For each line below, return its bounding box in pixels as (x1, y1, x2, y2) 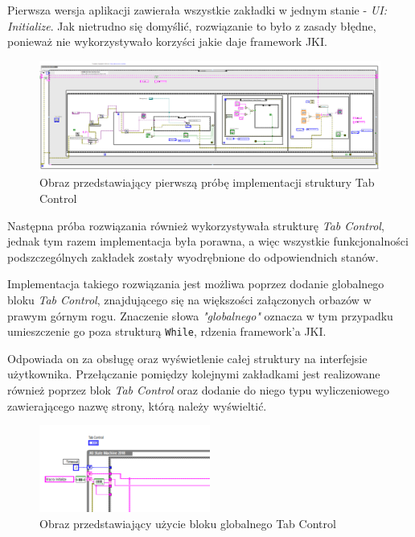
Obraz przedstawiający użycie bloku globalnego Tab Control (39, 514, 336, 531)
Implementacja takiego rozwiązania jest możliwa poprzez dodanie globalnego (7, 275, 384, 292)
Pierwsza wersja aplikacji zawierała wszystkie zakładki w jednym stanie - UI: (7, 2, 387, 18)
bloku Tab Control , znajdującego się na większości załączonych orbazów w (7, 291, 372, 308)
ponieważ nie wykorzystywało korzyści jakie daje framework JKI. (7, 33, 327, 50)
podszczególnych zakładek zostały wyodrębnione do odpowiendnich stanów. (7, 248, 379, 265)
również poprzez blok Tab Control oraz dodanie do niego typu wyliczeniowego (7, 382, 390, 399)
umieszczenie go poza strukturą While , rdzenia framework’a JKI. (7, 323, 327, 340)
